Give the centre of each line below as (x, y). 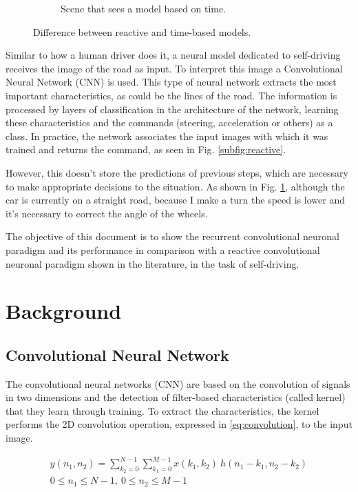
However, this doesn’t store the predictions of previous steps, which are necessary (177, 172)
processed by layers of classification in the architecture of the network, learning (172, 109)
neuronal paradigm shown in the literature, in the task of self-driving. (152, 263)
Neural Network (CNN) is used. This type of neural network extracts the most (171, 82)
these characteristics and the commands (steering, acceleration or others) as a (169, 122)
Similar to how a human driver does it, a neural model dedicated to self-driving (173, 55)
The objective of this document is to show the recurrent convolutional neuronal (172, 236)
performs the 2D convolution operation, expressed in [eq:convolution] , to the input (179, 424)
